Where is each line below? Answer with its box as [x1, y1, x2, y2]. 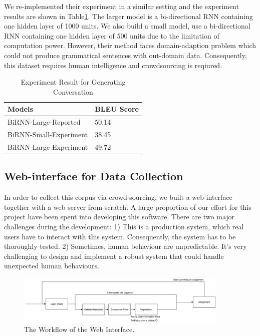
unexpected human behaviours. [4, 260, 99, 271]
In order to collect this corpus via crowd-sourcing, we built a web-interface [4, 192, 232, 202]
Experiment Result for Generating [21, 77, 126, 87]
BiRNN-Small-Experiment [8, 129, 88, 140]
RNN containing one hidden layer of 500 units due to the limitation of [4, 30, 219, 41]
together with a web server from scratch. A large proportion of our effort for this [4, 201, 251, 212]
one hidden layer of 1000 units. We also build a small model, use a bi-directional [4, 21, 250, 31]
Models [8, 104, 33, 114]
